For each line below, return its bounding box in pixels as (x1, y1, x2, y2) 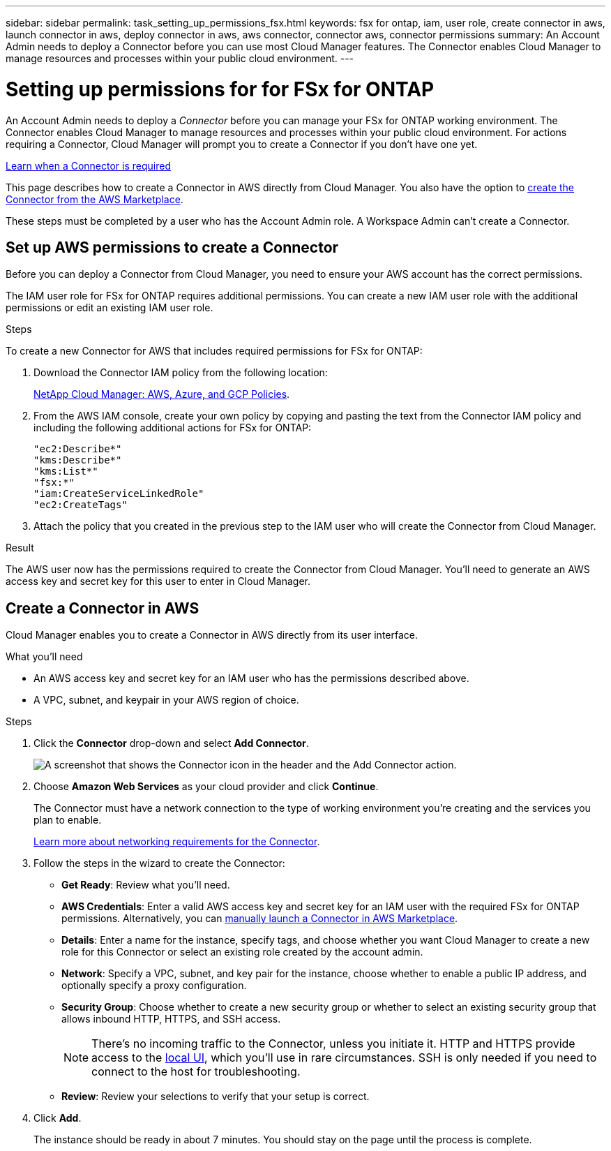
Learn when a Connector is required (6, 159, 171, 172)
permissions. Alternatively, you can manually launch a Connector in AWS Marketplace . (61, 912, 458, 925)
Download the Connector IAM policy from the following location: (33, 366, 328, 379)
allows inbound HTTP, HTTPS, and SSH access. (61, 1013, 281, 1025)
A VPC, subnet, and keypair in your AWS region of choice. (33, 694, 299, 706)
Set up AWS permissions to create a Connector (6, 238, 339, 256)
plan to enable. (33, 814, 102, 826)
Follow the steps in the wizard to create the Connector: (33, 857, 285, 870)
